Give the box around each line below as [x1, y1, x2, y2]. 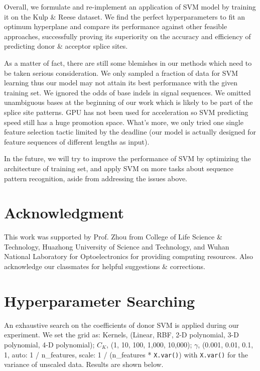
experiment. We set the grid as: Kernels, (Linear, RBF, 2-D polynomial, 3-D [4, 329, 239, 340]
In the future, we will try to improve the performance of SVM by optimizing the [4, 153, 251, 164]
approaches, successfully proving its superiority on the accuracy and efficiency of [4, 31, 251, 41]
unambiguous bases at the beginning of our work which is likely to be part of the [4, 97, 253, 107]
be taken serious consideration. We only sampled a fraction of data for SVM [4, 67, 238, 78]
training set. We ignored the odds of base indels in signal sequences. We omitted [4, 87, 251, 97]
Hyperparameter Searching [4, 290, 195, 311]
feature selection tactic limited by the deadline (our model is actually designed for [4, 127, 256, 137]
